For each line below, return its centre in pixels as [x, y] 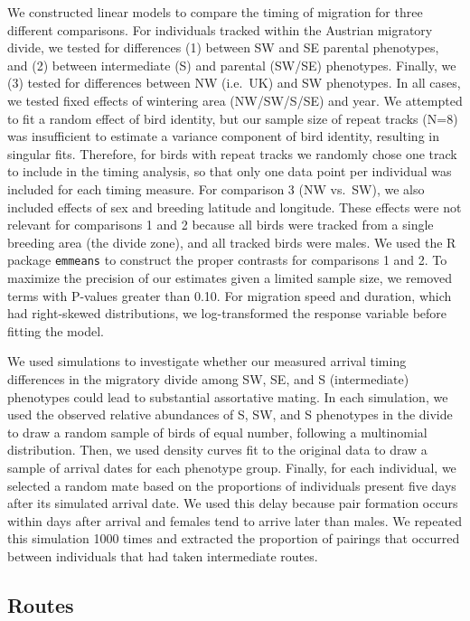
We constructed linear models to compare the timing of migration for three [215, 12]
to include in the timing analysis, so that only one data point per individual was [230, 171]
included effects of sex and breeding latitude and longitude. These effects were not [235, 207]
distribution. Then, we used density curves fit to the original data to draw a [217, 450]
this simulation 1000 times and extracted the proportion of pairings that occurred [234, 538]
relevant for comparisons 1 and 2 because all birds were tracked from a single [221, 225]
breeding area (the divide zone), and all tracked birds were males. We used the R [232, 242]
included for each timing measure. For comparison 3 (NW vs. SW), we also [216, 188]
